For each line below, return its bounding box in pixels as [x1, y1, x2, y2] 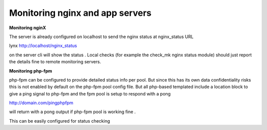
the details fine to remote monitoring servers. [9, 59, 101, 65]
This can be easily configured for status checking [9, 118, 110, 124]
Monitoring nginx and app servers [9, 7, 152, 18]
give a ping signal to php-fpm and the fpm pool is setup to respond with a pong [9, 90, 171, 96]
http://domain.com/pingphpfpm [9, 100, 74, 106]
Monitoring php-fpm [9, 68, 52, 74]
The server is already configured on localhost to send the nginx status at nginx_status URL [9, 34, 194, 40]
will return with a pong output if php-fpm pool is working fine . [9, 109, 136, 115]
